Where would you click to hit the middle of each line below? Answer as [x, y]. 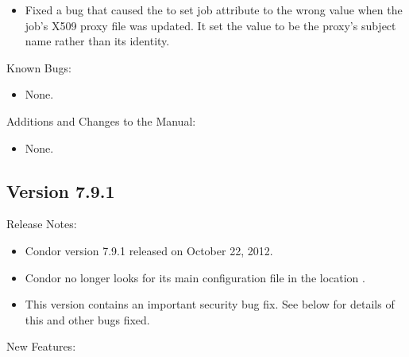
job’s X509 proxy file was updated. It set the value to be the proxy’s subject [210, 25]
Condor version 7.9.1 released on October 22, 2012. [149, 250]
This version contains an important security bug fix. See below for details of [210, 304]
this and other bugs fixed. [87, 319]
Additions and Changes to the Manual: [101, 120]
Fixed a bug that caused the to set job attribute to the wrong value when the [214, 10]
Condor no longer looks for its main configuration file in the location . [195, 277]
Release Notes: [42, 224]
